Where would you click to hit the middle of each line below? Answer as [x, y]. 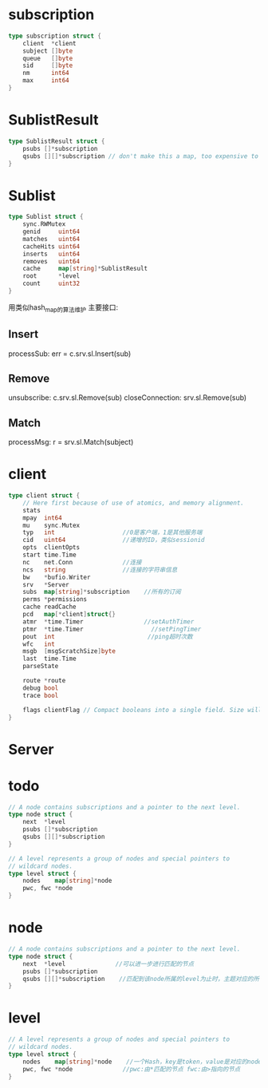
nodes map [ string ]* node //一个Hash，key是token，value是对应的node [142, 1062]
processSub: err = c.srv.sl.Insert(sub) [70, 354]
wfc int [39, 644]
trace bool [41, 695]
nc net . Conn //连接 [82, 562]
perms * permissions [55, 599]
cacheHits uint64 [51, 246]
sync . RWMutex [44, 224]
